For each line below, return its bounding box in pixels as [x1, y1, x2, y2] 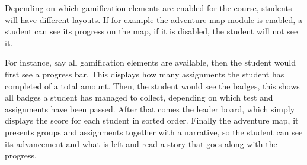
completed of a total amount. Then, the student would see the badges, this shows [5, 79, 300, 92]
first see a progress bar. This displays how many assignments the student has [5, 67, 284, 80]
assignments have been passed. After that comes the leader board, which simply [5, 102, 295, 115]
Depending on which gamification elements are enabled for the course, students [5, 2, 292, 14]
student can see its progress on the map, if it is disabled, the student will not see [5, 25, 298, 37]
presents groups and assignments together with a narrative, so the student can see [5, 125, 303, 138]
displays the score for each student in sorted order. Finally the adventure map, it [5, 114, 299, 127]
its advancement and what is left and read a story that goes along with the [5, 137, 277, 150]
